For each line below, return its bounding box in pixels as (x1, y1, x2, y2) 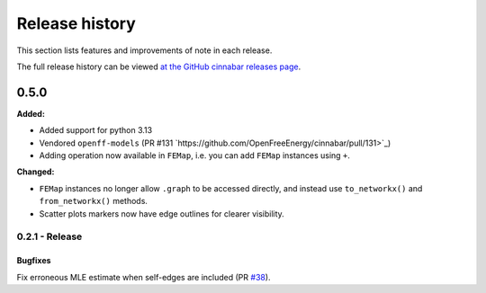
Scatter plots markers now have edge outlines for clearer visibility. (39, 208, 285, 219)
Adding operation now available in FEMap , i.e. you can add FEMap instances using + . (39, 150, 351, 161)
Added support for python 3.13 (39, 125, 153, 136)
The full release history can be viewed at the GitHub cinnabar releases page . (16, 61, 301, 72)
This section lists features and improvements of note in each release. (16, 45, 273, 56)
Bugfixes (16, 255, 51, 266)
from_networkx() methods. (39, 196, 148, 207)
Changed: (16, 166, 55, 177)
